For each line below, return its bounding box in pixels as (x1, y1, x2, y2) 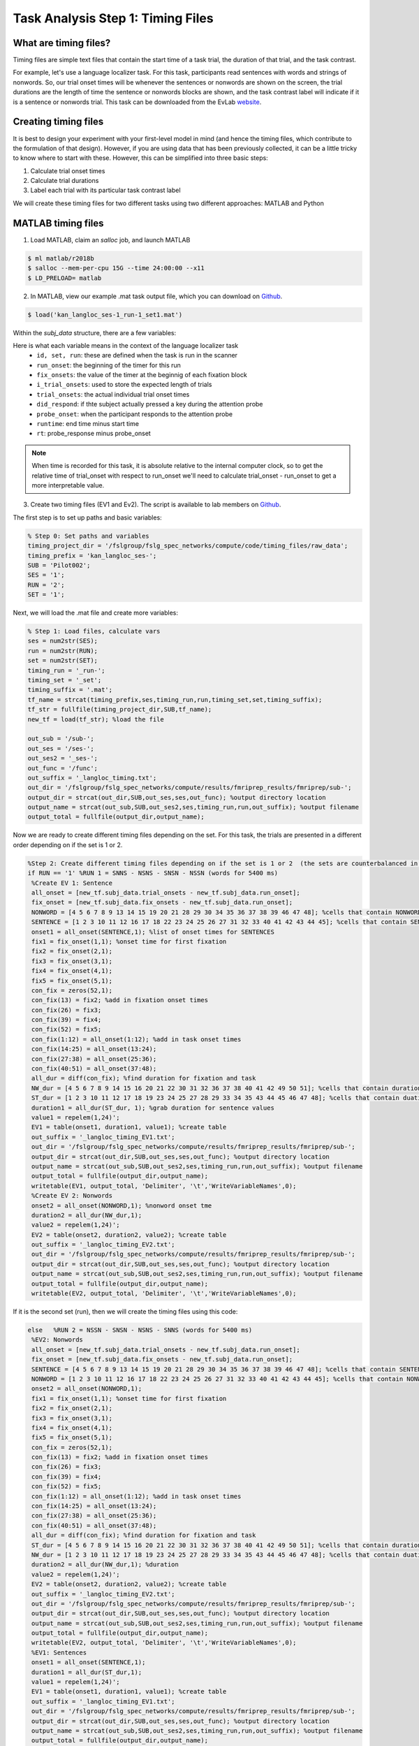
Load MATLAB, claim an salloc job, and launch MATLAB (30, 235, 191, 244)
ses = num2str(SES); (27, 637, 98, 645)
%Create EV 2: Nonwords (31, 1191, 113, 1200)
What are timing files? (13, 37, 111, 49)
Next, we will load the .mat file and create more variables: (13, 608, 178, 617)
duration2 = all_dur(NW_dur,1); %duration (31, 1561, 179, 1569)
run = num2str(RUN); (27, 647, 98, 654)
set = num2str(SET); (27, 656, 98, 665)
